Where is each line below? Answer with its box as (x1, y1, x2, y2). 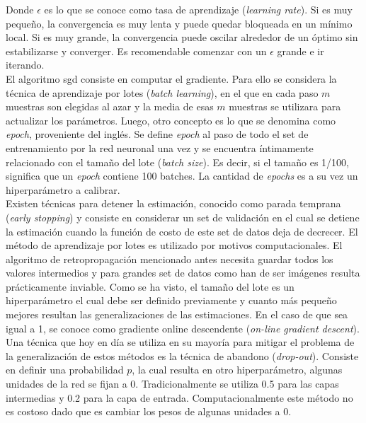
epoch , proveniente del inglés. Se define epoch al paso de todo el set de (6, 127, 309, 141)
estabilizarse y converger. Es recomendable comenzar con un (6, 43, 267, 58)
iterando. (6, 57, 45, 72)
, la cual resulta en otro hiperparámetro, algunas (132, 362, 343, 377)
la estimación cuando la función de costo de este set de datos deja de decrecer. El (6, 224, 358, 238)
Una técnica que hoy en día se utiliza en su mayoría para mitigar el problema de (6, 335, 355, 349)
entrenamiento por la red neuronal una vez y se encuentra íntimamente (6, 140, 314, 155)
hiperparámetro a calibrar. (6, 182, 120, 197)
